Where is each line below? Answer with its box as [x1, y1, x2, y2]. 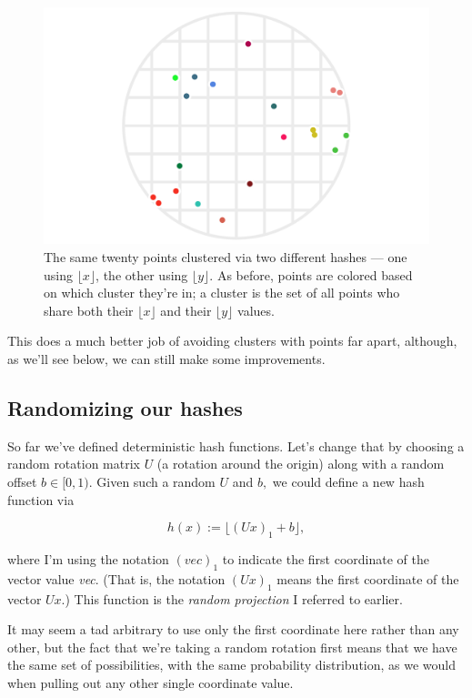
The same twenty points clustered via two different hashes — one [44, 248, 407, 267]
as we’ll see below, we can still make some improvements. [7, 349, 326, 368]
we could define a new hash [272, 471, 425, 491]
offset [7, 471, 37, 491]
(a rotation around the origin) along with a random [156, 454, 445, 473]
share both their [44, 300, 134, 319]
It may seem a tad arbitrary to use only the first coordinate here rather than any [7, 620, 459, 639]
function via [7, 490, 75, 509]
